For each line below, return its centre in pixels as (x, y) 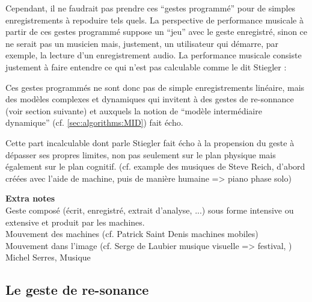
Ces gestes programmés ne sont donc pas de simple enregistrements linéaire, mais (155, 87)
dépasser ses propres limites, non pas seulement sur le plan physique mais (141, 154)
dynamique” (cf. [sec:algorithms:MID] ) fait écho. (94, 122)
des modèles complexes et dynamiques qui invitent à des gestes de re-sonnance (150, 99)
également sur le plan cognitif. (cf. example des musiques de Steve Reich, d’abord (155, 166)
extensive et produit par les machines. (75, 222)
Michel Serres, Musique (48, 257)
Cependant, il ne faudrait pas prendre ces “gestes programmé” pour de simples (151, 8)
